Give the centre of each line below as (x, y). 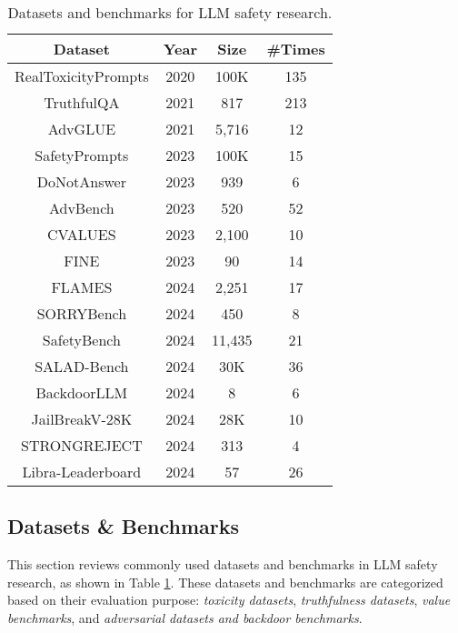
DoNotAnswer (81, 181)
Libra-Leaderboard (82, 472)
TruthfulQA (82, 102)
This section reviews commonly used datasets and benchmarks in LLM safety (223, 564)
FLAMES (82, 287)
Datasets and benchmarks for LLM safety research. (170, 12)
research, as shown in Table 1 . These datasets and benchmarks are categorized (225, 582)
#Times (296, 49)
